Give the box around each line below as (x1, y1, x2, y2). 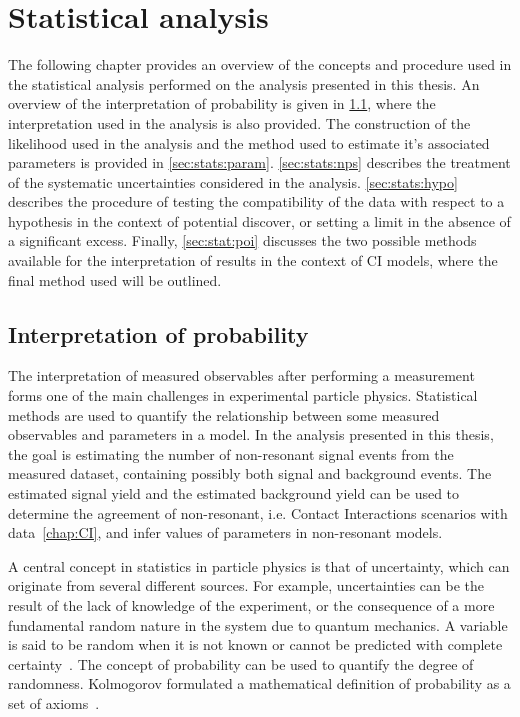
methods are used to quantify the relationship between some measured (8, 404, 440, 425)
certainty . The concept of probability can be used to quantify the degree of (8, 653, 474, 674)
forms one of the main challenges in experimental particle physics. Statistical (8, 385, 478, 406)
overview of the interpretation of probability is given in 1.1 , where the (8, 93, 436, 114)
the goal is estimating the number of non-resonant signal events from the (8, 443, 454, 464)
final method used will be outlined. (8, 269, 222, 290)
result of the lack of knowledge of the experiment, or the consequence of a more (8, 594, 495, 615)
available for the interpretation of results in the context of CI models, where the (8, 250, 498, 271)
